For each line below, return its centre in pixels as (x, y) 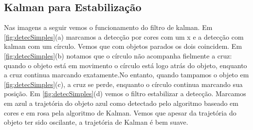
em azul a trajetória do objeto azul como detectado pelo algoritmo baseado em (121, 103)
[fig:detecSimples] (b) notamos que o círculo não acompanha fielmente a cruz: (118, 55)
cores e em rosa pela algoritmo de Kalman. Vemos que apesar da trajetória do (120, 112)
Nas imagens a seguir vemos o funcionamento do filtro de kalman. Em (108, 27)
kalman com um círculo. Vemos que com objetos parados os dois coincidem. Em (123, 46)
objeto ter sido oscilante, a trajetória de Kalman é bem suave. (96, 122)
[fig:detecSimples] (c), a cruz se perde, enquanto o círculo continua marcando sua (123, 84)
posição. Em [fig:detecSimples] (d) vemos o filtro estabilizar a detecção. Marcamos (125, 94)
